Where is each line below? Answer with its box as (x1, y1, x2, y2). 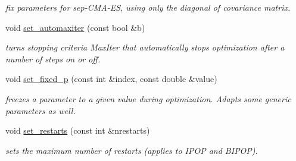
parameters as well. (5, 104, 76, 116)
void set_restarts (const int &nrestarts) (5, 124, 150, 137)
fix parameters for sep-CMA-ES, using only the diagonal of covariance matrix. (5, 1, 291, 13)
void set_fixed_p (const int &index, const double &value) (5, 72, 217, 85)
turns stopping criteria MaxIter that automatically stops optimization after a (5, 41, 285, 53)
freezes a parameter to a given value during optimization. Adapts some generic (5, 92, 291, 105)
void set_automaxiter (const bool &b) (5, 21, 145, 33)
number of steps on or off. (5, 52, 101, 65)
